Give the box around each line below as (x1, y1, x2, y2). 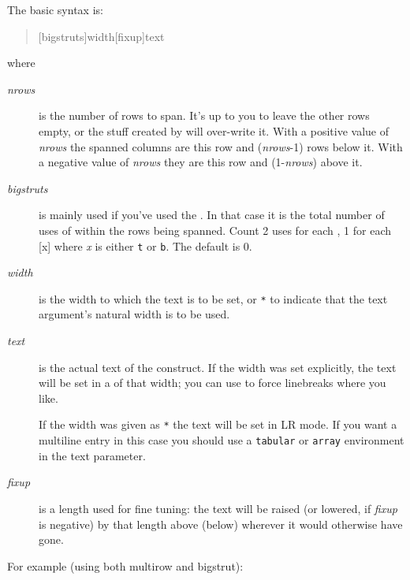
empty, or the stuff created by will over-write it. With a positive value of (39, 122, 389, 139)
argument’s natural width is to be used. (39, 306, 230, 322)
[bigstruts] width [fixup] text (38, 28, 165, 44)
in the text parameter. (39, 447, 146, 463)
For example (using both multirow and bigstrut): (7, 557, 244, 574)
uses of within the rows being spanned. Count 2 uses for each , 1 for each (39, 221, 391, 238)
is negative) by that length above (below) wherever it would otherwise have (39, 515, 403, 532)
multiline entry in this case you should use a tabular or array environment (39, 432, 404, 448)
